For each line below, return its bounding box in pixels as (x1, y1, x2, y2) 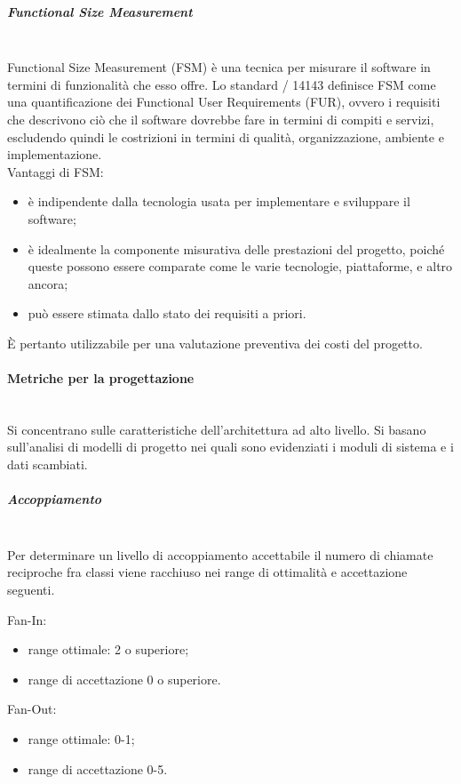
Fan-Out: (7, 700, 57, 718)
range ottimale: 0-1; (28, 729, 135, 748)
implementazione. (7, 145, 102, 164)
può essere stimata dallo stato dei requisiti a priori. (28, 304, 306, 323)
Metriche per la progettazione (7, 369, 195, 388)
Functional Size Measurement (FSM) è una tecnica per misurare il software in (7, 58, 431, 76)
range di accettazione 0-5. (28, 759, 168, 778)
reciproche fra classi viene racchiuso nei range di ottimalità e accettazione (7, 563, 408, 581)
